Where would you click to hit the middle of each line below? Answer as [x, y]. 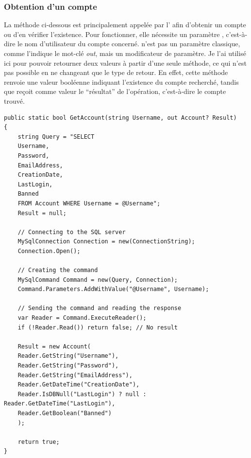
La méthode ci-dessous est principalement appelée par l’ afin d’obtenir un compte [125, 25]
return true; [39, 442]
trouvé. [14, 101]
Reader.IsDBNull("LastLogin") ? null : [82, 394]
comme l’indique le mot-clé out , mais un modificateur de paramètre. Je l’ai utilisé [125, 53]
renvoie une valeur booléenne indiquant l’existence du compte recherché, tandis [121, 82]
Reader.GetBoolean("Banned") [65, 413]
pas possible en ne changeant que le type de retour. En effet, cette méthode [116, 72]
